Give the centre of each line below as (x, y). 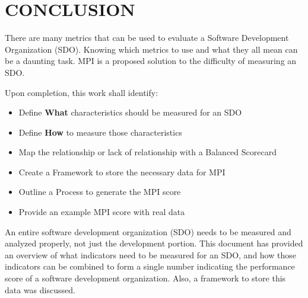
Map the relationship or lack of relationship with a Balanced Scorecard (147, 152)
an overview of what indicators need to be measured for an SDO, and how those (150, 254)
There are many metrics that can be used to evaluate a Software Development (147, 38)
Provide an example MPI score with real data (102, 212)
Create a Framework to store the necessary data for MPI (122, 172)
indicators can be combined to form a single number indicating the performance (150, 266)
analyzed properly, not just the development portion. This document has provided (154, 243)
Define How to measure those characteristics (100, 132)
